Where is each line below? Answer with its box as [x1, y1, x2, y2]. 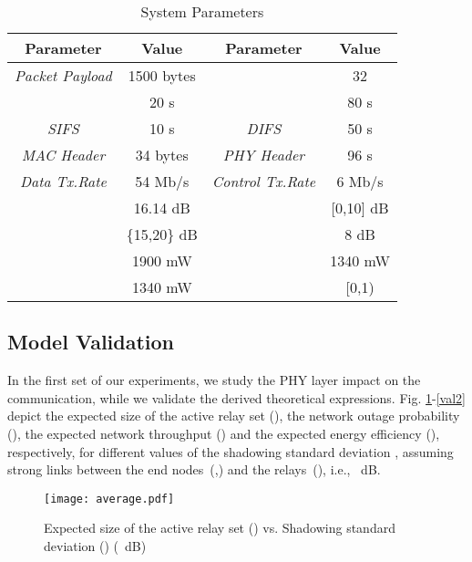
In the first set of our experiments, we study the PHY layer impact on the [7, 370, 421, 390]
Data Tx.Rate [19, 171, 107, 192]
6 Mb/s [336, 171, 384, 192]
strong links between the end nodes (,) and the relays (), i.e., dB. [7, 460, 381, 479]
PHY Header [222, 144, 305, 165]
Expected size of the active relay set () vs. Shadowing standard [44, 518, 395, 537]
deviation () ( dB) [44, 536, 147, 556]
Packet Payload [15, 65, 112, 86]
